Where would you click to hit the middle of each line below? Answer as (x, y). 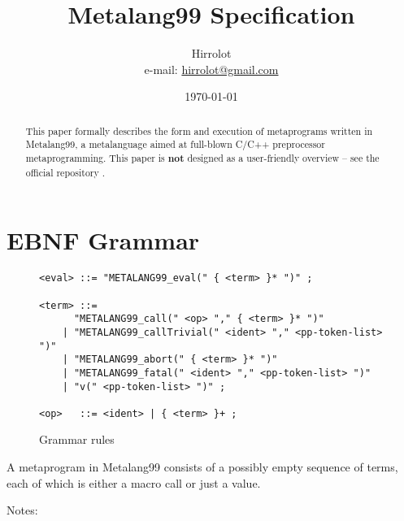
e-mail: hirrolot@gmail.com (211, 69)
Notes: (22, 510)
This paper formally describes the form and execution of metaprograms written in (199, 130)
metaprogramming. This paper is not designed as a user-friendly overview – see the (202, 158)
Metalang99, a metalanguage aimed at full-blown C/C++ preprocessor (175, 144)
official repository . (65, 172)
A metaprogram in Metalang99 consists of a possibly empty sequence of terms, (202, 467)
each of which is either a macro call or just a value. (134, 482)
